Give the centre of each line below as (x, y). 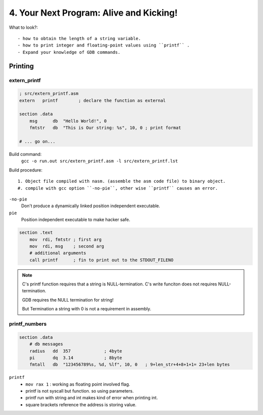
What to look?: (24, 27)
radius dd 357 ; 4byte (76, 351)
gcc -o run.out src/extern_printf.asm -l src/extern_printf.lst (100, 161)
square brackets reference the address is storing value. (81, 404)
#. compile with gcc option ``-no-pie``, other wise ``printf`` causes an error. (118, 188)
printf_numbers (28, 324)
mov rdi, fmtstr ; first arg (66, 239)
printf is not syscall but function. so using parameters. (80, 391)
